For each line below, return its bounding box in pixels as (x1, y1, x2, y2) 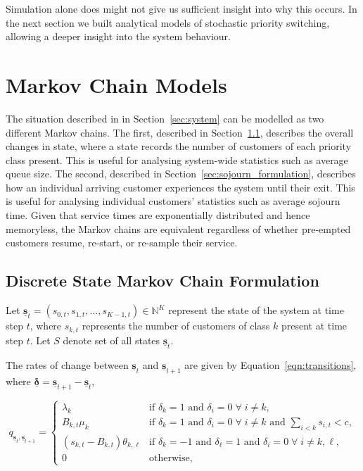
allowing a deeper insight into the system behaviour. (6, 29, 231, 44)
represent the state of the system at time (168, 303, 344, 318)
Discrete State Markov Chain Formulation (6, 270, 319, 291)
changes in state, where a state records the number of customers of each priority (6, 139, 352, 153)
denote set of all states (63, 332, 160, 347)
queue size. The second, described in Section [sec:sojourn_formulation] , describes (6, 166, 356, 181)
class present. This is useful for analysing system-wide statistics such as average (6, 152, 348, 167)
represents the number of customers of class (82, 318, 270, 333)
